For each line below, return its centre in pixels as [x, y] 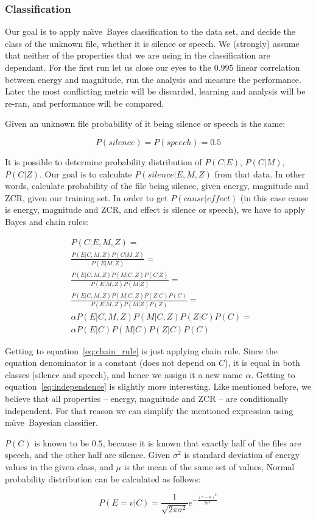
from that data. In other [260, 174]
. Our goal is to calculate [86, 174]
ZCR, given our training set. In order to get [86, 197]
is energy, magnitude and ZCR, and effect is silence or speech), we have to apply [155, 209]
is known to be [62, 442]
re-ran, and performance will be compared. [85, 103]
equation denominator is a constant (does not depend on [111, 363]
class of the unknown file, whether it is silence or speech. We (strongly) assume [152, 43]
